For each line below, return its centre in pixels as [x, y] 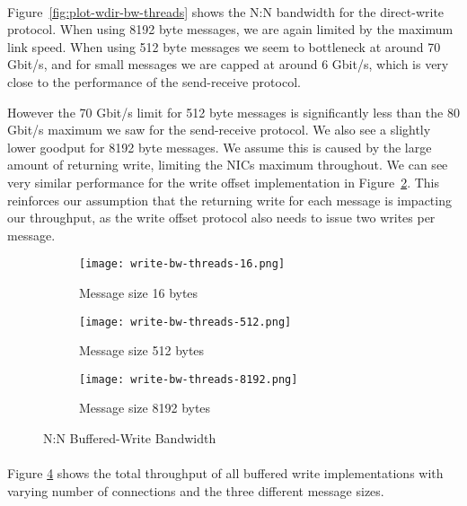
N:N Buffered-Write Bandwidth [130, 438]
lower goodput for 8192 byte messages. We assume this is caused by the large [220, 147]
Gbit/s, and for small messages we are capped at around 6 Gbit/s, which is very [228, 64]
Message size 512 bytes [142, 350]
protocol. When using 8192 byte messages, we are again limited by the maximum [230, 29]
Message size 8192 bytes [145, 408]
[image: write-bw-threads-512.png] [185, 322]
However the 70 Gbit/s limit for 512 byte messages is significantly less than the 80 [233, 112]
